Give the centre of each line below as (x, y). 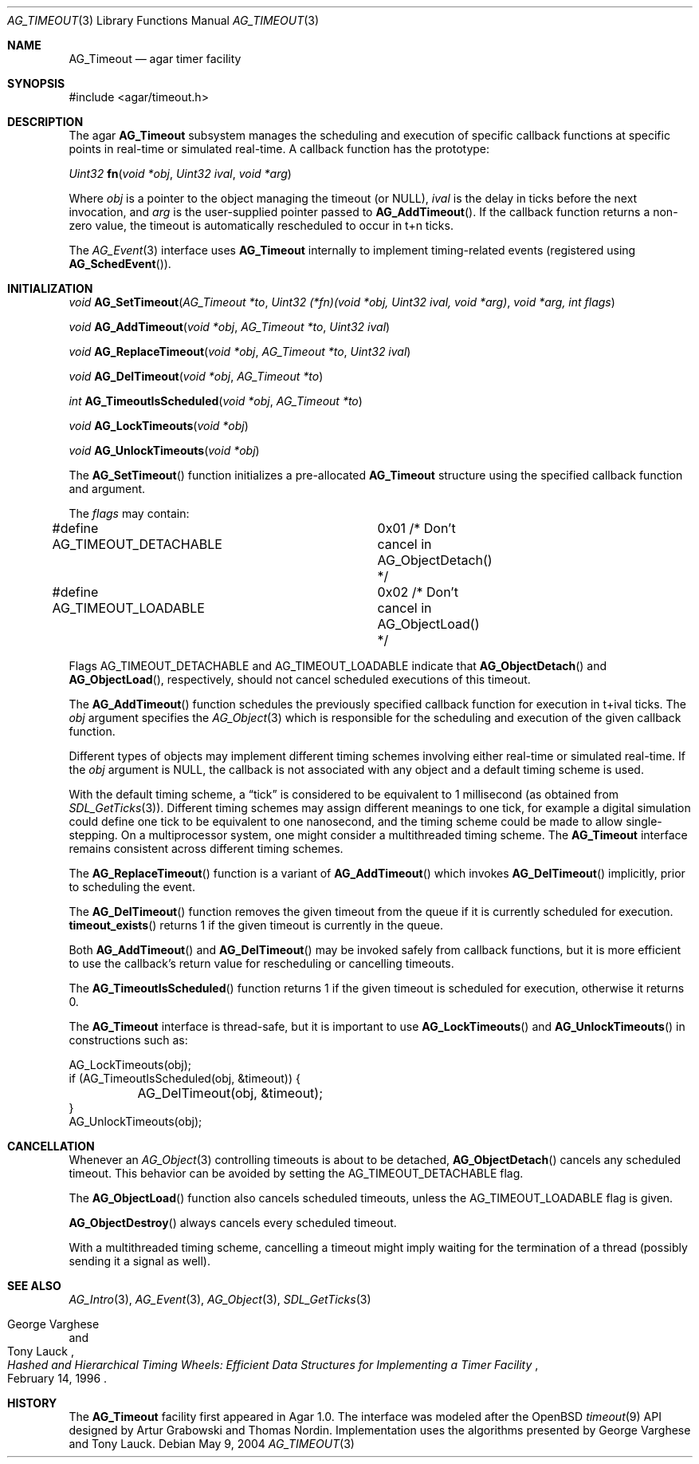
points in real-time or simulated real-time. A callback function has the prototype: (279, 149)
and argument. (107, 489)
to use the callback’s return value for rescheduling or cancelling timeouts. (261, 963)
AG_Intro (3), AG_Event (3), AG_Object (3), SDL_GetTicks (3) (220, 1299)
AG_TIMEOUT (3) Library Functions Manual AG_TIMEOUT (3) (163, 20)
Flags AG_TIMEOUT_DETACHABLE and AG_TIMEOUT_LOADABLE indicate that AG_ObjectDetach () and (338, 666)
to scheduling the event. (132, 887)
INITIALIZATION (50, 288)
